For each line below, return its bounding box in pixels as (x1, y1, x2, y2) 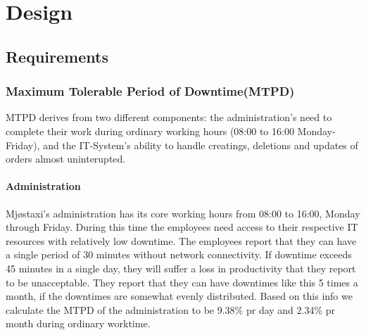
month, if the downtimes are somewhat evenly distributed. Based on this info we (6, 289, 353, 303)
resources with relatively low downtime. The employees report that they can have (6, 233, 357, 248)
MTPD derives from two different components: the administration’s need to (6, 110, 332, 125)
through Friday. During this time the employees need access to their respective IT (6, 220, 358, 234)
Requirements (6, 45, 108, 67)
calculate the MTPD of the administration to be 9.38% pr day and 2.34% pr (6, 302, 336, 317)
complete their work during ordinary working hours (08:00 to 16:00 (6, 123, 294, 138)
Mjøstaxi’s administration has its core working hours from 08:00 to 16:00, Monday (6, 206, 360, 220)
